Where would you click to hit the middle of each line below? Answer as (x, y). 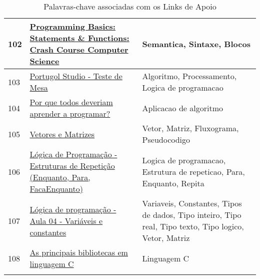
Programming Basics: (72, 26)
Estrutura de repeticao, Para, (193, 171)
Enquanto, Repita (173, 183)
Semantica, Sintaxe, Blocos (196, 44)
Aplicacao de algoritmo (182, 108)
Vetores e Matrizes (62, 134)
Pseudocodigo (166, 139)
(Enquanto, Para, (60, 177)
